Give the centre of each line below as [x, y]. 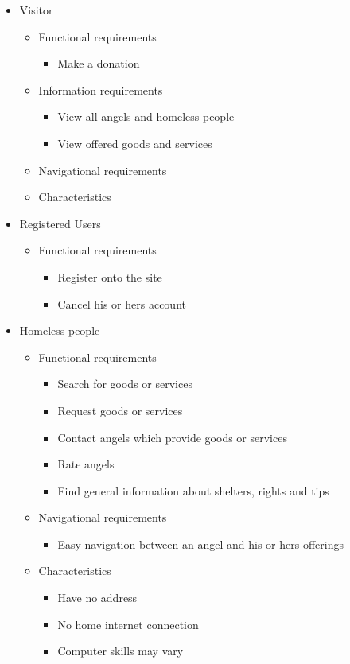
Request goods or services [120, 410]
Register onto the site [110, 276]
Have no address [97, 598]
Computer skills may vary [121, 651]
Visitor [36, 10]
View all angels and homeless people [146, 116]
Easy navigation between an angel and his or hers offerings [200, 544]
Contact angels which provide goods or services [172, 437]
